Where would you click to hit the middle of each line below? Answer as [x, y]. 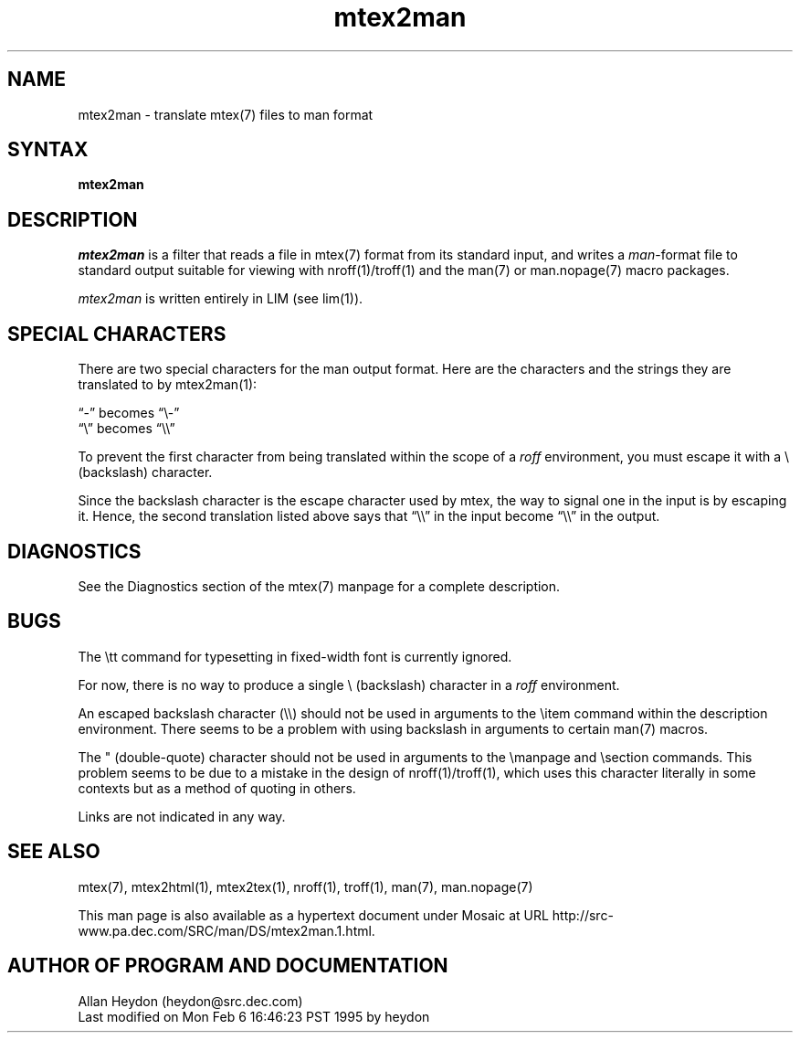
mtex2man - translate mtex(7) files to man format [226, 114]
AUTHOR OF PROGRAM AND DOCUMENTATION [228, 966]
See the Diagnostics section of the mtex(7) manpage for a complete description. [319, 586]
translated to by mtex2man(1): [168, 385]
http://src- [583, 915]
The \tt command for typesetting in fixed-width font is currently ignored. [295, 656]
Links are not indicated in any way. [182, 816]
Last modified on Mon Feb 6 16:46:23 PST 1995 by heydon [254, 1016]
